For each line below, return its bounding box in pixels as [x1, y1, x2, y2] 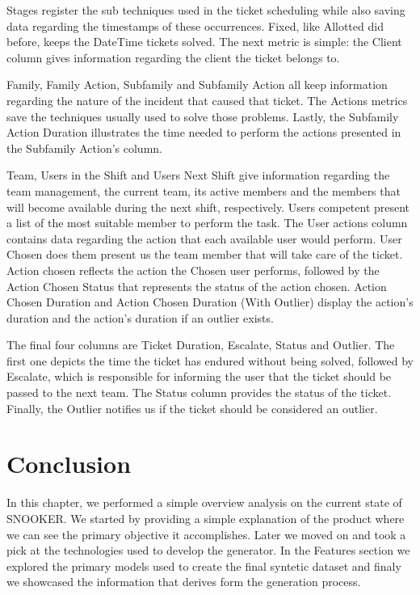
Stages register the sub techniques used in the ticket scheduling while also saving [6, 2, 405, 18]
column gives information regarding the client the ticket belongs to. [6, 49, 340, 65]
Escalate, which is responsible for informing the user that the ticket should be [6, 368, 392, 385]
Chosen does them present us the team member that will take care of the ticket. [6, 246, 403, 263]
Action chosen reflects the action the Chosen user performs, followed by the [6, 261, 380, 278]
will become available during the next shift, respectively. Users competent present [6, 198, 410, 215]
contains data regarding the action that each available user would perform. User [6, 230, 402, 247]
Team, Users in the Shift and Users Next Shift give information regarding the [6, 167, 390, 184]
